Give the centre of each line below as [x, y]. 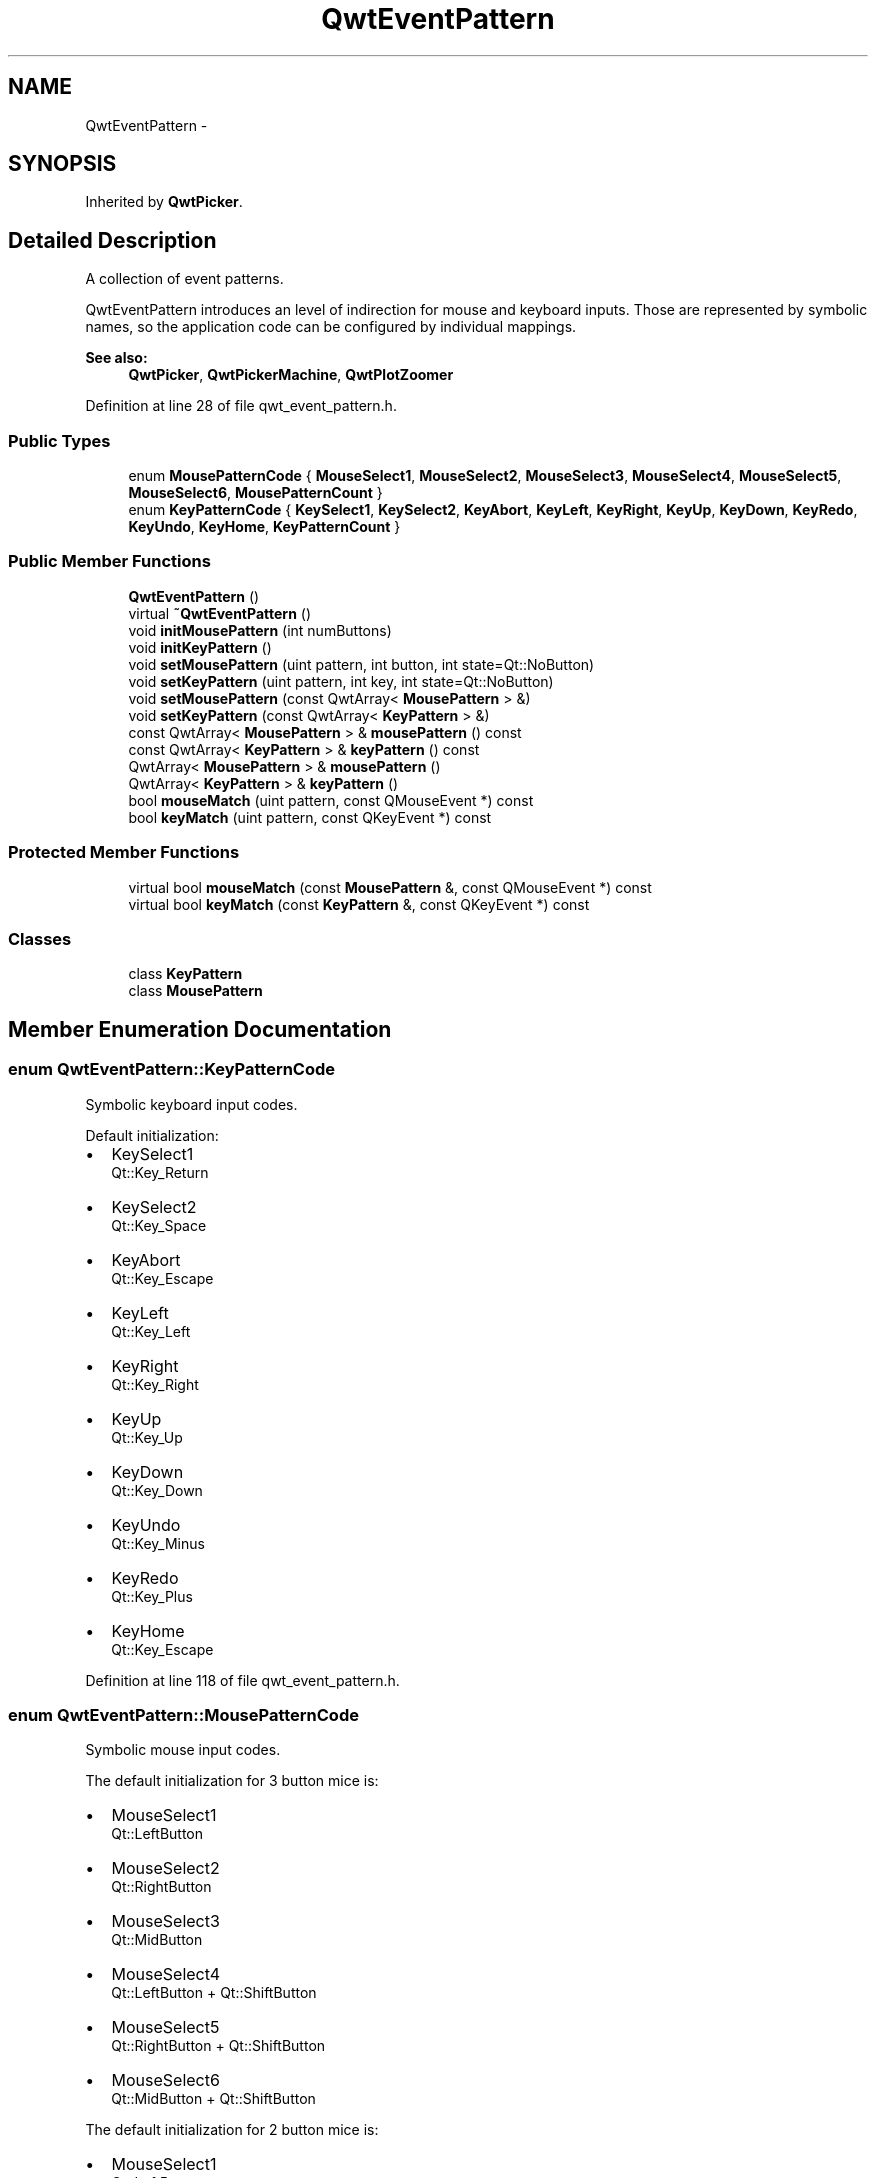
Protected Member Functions [124, 852]
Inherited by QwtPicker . [164, 202]
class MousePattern [195, 991]
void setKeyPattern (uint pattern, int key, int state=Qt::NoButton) [341, 681]
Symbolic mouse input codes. [183, 1750]
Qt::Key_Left [151, 1331]
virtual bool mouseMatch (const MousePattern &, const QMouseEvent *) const [390, 887]
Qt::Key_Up [147, 1437]
